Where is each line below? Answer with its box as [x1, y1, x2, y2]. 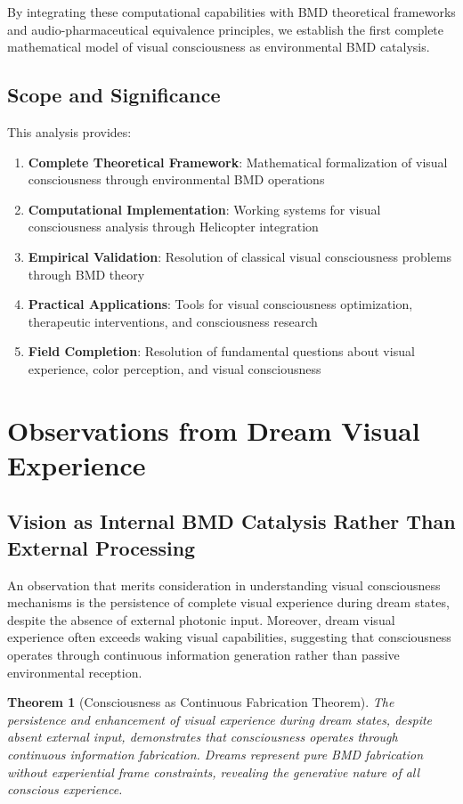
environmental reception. [7, 662, 142, 681]
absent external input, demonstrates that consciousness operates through [7, 727, 398, 746]
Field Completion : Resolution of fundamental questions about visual [28, 342, 415, 361]
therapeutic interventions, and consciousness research [28, 312, 318, 330]
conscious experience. [7, 780, 123, 799]
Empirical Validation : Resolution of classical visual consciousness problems [28, 247, 452, 265]
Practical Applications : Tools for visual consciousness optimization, [28, 295, 413, 313]
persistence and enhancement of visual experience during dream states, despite [7, 710, 433, 728]
